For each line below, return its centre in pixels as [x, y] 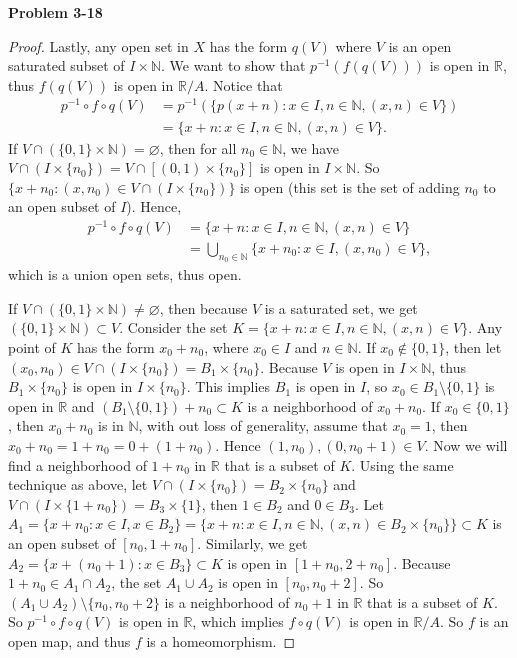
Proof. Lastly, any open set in [98, 45]
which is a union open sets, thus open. [125, 274]
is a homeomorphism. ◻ [221, 640]
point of [32, 347]
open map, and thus [69, 640]
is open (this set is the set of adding [350, 186]
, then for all [198, 147]
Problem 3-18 [55, 12]
